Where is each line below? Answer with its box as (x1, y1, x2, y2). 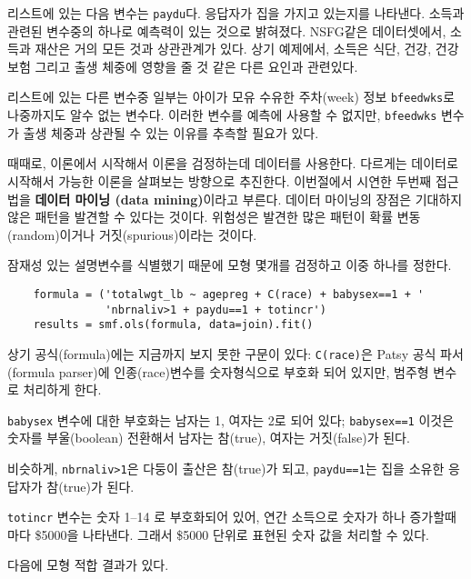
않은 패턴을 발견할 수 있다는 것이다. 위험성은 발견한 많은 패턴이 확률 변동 (7, 207, 421, 226)
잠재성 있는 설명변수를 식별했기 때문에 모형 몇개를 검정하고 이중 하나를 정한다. (7, 255, 452, 275)
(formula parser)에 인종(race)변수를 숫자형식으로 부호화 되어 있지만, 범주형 (7, 362, 429, 381)
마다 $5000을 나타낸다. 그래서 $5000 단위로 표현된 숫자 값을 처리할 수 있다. (7, 524, 429, 544)
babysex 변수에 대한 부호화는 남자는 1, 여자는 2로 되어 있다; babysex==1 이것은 (7, 410, 455, 429)
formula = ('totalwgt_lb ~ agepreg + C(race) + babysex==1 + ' (33, 287, 425, 301)
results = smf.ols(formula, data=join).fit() (33, 318, 314, 332)
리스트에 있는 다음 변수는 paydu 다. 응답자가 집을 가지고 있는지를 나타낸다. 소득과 (7, 4, 465, 22)
